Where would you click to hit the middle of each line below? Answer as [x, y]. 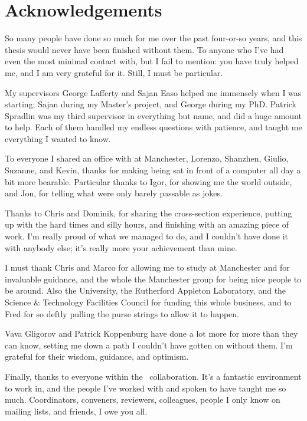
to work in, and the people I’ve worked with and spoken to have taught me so [146, 388]
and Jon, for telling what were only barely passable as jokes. [114, 193]
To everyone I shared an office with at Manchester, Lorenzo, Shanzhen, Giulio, [147, 158]
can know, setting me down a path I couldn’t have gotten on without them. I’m [149, 345]
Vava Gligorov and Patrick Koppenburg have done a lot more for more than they [151, 333]
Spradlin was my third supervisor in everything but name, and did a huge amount [153, 115]
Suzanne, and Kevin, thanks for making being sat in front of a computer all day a [153, 170]
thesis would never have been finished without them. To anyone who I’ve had [144, 49]
